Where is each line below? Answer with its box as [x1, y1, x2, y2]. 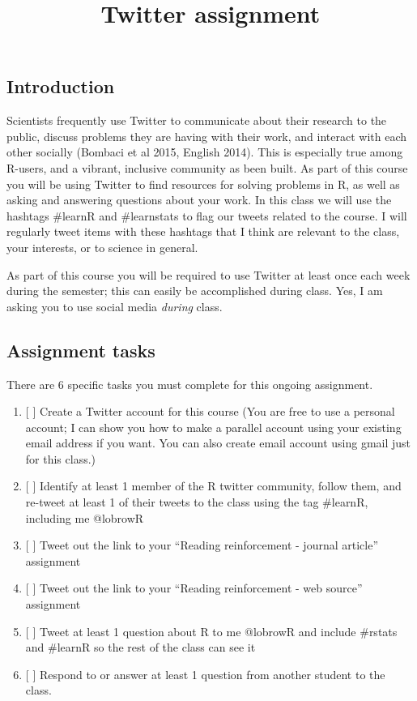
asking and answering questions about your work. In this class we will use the [6, 191, 392, 208]
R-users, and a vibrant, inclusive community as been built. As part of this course [6, 159, 408, 176]
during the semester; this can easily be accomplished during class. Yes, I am [6, 282, 383, 299]
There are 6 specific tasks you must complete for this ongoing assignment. [6, 375, 373, 392]
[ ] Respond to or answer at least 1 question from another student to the [25, 665, 385, 682]
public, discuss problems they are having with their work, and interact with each [6, 127, 407, 144]
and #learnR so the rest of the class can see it [25, 639, 256, 656]
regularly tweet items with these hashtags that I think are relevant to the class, [6, 223, 400, 240]
